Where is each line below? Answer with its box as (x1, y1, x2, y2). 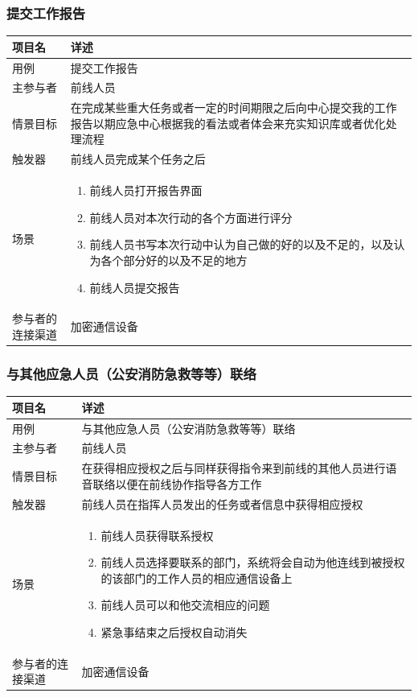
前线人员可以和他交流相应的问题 (100, 596, 270, 613)
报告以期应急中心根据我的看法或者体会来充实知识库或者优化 (70, 114, 386, 131)
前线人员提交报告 (89, 278, 180, 295)
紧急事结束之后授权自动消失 (100, 623, 248, 640)
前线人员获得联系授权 (100, 526, 214, 543)
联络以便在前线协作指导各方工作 (92, 475, 262, 492)
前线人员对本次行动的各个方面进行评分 (89, 208, 293, 225)
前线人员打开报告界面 (89, 182, 203, 199)
